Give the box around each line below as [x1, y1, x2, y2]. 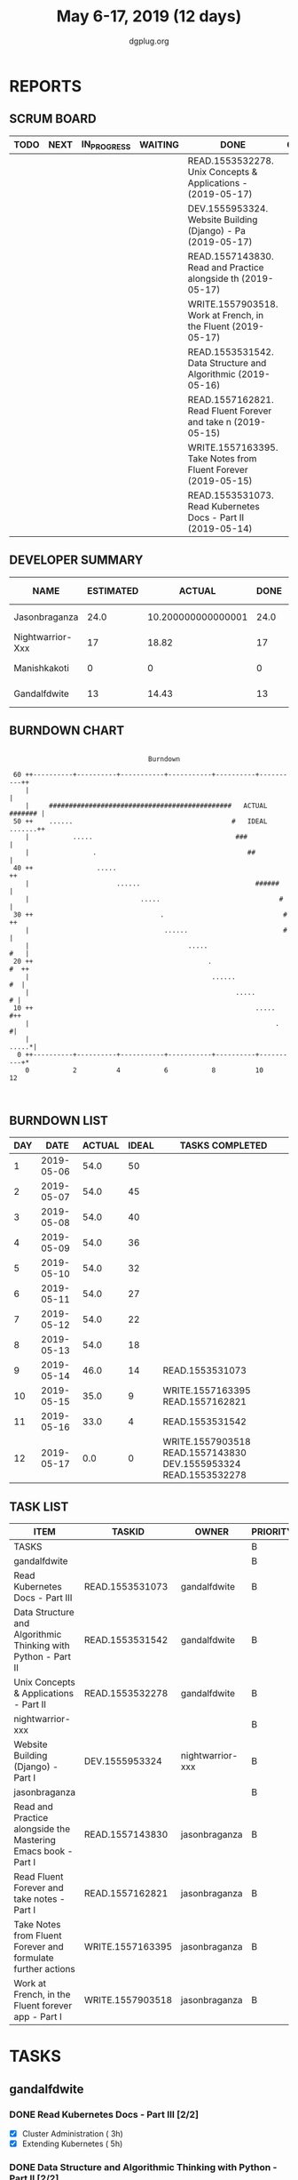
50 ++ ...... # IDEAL [12, 816, 268, 826]
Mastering [13, 1834, 56, 1847]
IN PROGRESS [81, 138, 131, 152]
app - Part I [13, 2011, 62, 2024]
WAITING [138, 139, 180, 151]
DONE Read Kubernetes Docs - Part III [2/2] [9, 2108, 200, 2120]
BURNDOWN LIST [9, 1113, 109, 1128]
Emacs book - [13, 1845, 74, 1857]
